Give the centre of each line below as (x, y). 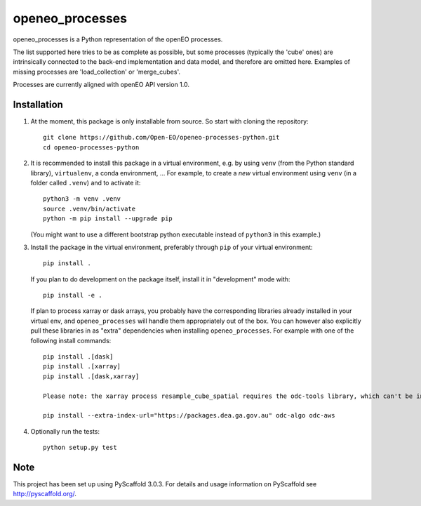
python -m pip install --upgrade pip (108, 219)
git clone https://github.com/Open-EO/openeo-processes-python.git (161, 138)
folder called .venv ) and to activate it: (86, 182)
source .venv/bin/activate (89, 208)
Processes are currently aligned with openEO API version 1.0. (101, 85)
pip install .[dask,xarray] (91, 376)
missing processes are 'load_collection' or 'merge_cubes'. (96, 72)
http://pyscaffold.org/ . (45, 494)
